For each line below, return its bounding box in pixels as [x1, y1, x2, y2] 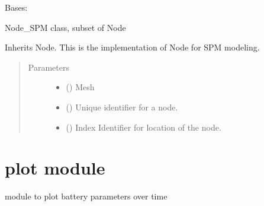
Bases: [5, 1, 28, 13]
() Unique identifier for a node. [66, 100, 178, 113]
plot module [5, 156, 105, 180]
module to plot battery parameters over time [5, 190, 168, 202]
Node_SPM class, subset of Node [5, 21, 126, 33]
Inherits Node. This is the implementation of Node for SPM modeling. [5, 41, 260, 53]
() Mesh [66, 81, 95, 93]
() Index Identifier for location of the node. [66, 121, 221, 133]
